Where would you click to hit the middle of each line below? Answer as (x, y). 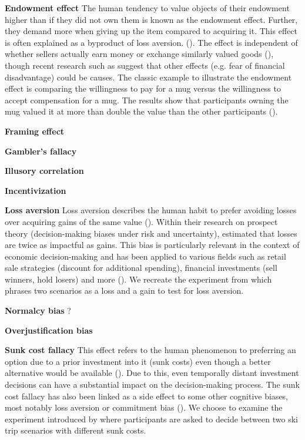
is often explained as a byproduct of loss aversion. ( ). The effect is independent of (151, 42)
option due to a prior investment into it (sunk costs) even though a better (138, 361)
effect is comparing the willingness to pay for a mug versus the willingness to (143, 88)
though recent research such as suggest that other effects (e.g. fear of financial (145, 65)
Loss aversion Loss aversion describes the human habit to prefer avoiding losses (151, 210)
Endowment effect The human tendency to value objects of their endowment (147, 8)
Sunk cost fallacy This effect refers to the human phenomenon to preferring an (150, 350)
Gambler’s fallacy (41, 151)
